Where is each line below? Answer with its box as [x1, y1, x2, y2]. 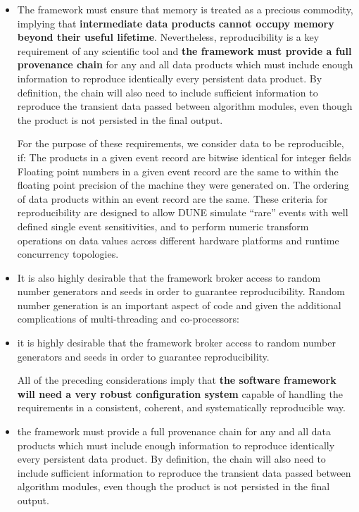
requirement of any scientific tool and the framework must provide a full [17, 43, 352, 58]
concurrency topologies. [17, 246, 119, 261]
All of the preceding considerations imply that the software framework [17, 373, 336, 387]
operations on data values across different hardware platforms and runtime [17, 232, 339, 247]
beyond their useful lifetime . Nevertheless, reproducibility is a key [17, 30, 320, 44]
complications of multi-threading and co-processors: [17, 311, 239, 326]
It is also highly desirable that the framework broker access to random [17, 270, 321, 285]
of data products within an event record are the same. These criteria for [17, 191, 328, 206]
